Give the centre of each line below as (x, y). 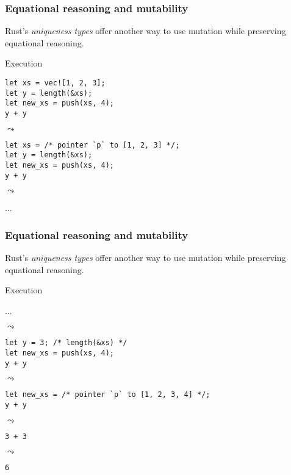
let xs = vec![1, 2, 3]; (55, 83)
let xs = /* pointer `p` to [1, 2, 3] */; (92, 145)
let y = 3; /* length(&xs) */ (66, 343)
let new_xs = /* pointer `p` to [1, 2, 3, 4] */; (108, 395)
